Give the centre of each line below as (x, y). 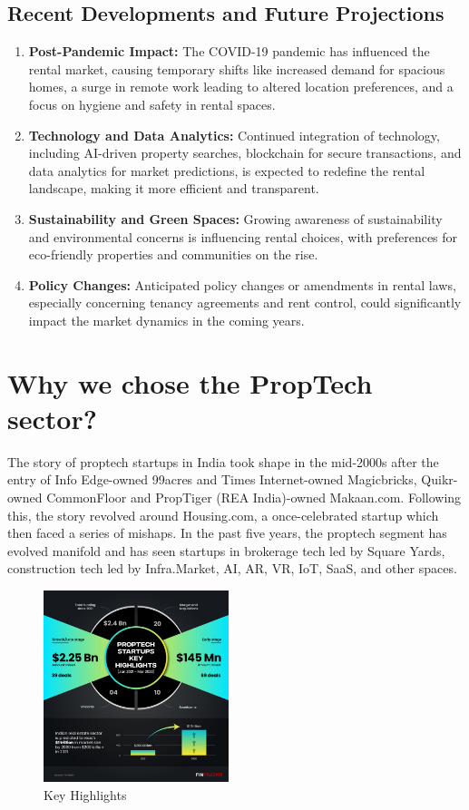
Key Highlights (85, 794)
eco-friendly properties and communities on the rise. (173, 254)
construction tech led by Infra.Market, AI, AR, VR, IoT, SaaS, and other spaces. (232, 568)
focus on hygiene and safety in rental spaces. (152, 104)
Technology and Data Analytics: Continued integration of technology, (234, 135)
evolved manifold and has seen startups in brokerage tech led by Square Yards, (226, 550)
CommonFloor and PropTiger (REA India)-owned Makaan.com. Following (254, 498)
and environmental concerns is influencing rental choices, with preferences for (243, 236)
